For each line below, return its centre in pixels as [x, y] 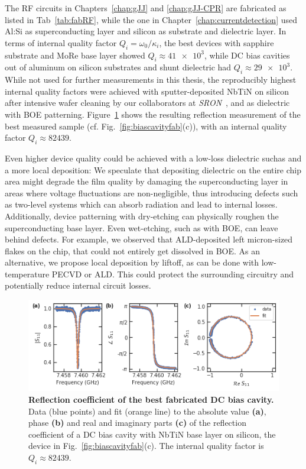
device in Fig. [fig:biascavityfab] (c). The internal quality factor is [146, 446]
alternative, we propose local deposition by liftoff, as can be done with [132, 262]
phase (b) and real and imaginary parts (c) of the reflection [137, 423]
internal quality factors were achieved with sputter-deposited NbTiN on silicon [147, 91]
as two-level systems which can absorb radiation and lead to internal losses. [141, 204]
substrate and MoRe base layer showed [75, 55]
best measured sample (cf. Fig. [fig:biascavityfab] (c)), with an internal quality [146, 126]
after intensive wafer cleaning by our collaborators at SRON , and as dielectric [147, 103]
